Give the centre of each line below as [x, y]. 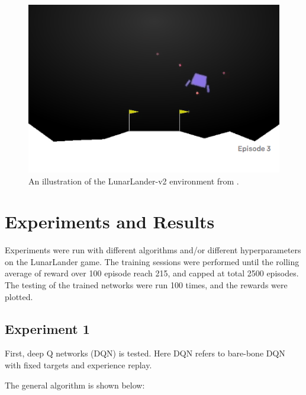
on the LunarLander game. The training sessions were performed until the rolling [152, 261]
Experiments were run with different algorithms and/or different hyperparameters [153, 250]
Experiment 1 [47, 328]
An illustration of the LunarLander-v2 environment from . [134, 181]
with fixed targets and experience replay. [78, 365]
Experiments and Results [110, 222]
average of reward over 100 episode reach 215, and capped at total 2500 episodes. [152, 273]
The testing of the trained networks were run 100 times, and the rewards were [146, 285]
